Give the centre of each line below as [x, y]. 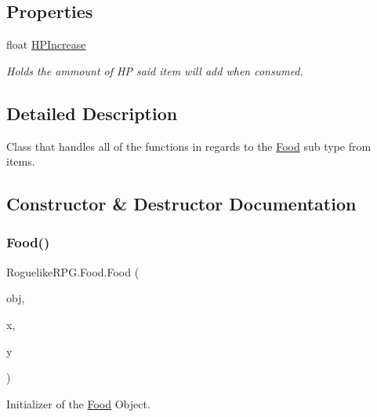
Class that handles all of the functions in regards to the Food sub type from [189, 146]
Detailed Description [92, 113]
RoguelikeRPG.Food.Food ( [73, 271]
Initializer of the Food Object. [78, 403]
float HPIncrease [46, 44]
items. [21, 161]
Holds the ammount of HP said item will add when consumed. [155, 70]
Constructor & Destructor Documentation [181, 204]
